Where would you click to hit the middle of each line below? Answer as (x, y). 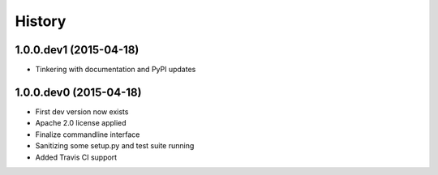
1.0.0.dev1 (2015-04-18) (77, 50)
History (41, 21)
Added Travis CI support (76, 157)
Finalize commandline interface (88, 134)
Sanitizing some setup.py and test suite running (115, 146)
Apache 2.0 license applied (81, 123)
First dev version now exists (82, 111)
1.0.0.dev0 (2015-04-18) (78, 92)
